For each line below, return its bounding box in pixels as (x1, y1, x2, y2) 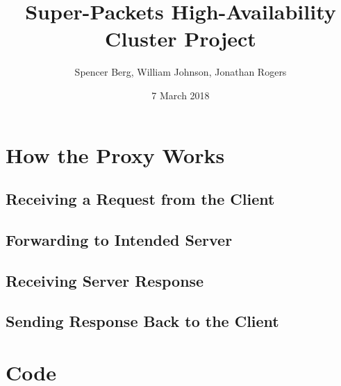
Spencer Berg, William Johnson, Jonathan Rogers (74, 65, 287, 79)
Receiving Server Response (6, 269, 204, 291)
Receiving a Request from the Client (6, 188, 275, 210)
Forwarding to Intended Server (6, 228, 233, 250)
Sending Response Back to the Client (6, 310, 279, 332)
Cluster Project (105, 24, 256, 53)
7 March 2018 (151, 87, 210, 102)
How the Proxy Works (6, 140, 225, 169)
